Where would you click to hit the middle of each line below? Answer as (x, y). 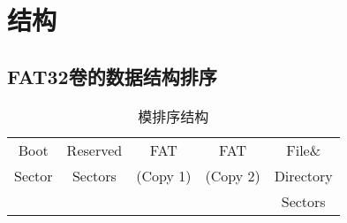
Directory (303, 175)
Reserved (94, 150)
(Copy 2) (233, 175)
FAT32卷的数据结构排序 (112, 76)
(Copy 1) (164, 175)
